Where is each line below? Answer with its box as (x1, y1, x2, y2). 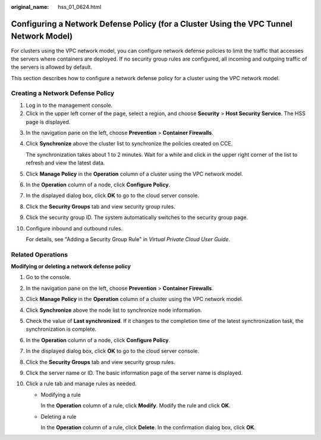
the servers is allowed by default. (11, 64, 92, 71)
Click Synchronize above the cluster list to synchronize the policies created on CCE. (26, 140, 233, 147)
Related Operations (11, 250, 68, 258)
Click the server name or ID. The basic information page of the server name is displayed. (26, 369, 243, 376)
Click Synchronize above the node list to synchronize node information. (26, 306, 202, 314)
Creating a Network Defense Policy (11, 89, 115, 97)
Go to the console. (26, 274, 71, 281)
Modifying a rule (40, 391, 81, 398)
